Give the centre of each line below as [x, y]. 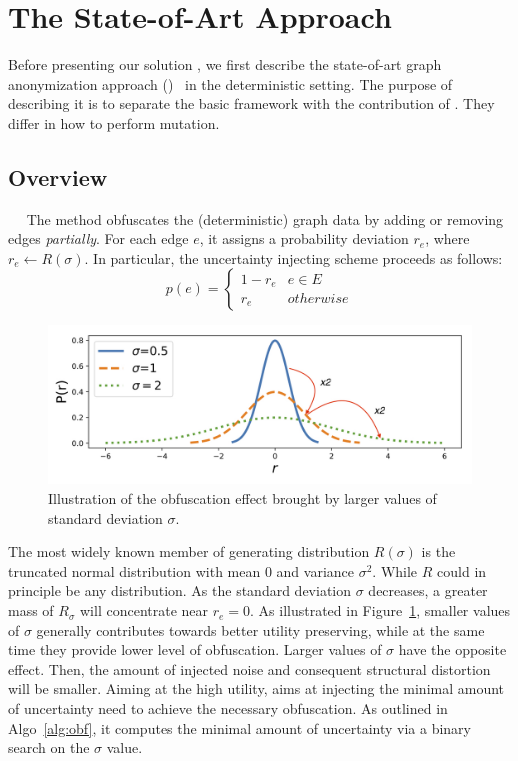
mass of [31, 610]
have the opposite [452, 649]
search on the [49, 747]
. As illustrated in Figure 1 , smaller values [380, 610]
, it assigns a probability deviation [304, 238]
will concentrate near [144, 610]
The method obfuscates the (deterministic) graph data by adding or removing [265, 218]
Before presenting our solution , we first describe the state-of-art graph [225, 64]
